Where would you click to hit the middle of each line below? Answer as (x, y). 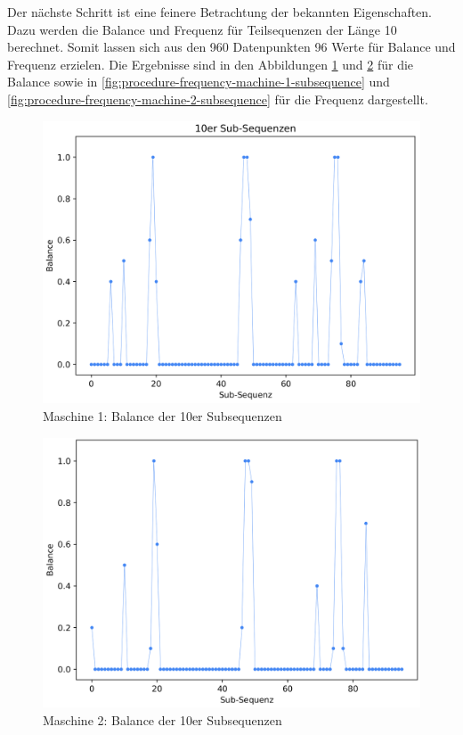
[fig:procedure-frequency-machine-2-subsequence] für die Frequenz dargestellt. (218, 99)
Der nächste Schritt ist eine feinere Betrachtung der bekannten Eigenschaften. (220, 12)
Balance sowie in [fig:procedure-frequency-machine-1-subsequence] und (199, 82)
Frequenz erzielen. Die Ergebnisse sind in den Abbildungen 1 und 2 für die (211, 64)
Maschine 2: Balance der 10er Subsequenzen (162, 719)
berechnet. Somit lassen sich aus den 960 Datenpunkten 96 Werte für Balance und (231, 47)
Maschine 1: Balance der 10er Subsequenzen (162, 415)
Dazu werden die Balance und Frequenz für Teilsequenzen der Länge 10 (202, 29)
